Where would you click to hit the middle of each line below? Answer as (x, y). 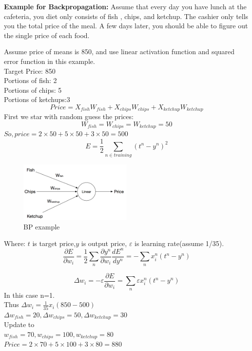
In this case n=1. (29, 295)
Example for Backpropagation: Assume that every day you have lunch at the (125, 6)
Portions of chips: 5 (33, 90)
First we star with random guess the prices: (69, 116)
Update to (19, 324)
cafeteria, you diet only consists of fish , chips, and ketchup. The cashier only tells (126, 16)
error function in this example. (49, 61)
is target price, (54, 243)
